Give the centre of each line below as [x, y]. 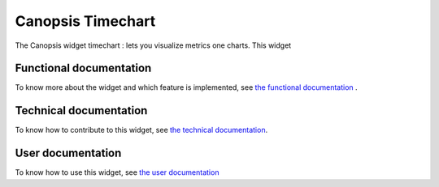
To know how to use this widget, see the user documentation [117, 172]
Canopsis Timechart [85, 21]
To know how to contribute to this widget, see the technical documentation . [141, 130]
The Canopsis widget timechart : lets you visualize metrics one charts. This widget [153, 45]
